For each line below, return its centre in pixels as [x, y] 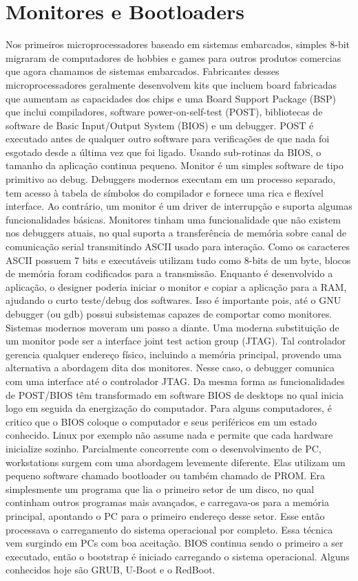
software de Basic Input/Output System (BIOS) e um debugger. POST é [160, 125]
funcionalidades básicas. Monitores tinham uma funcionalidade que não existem [173, 219]
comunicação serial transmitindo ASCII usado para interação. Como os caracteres [178, 246]
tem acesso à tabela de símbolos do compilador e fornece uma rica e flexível [165, 192]
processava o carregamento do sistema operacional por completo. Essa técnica [169, 529]
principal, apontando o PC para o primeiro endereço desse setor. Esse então [165, 515]
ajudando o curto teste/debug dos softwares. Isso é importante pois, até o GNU [173, 300]
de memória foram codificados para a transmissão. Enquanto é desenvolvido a [169, 273]
